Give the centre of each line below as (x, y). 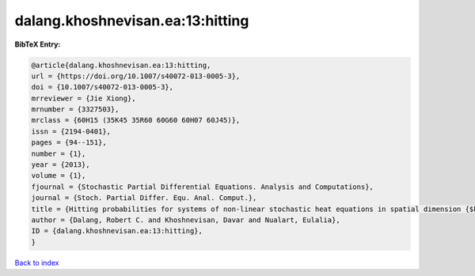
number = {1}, (59, 153)
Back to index (37, 263)
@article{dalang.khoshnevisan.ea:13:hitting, (121, 65)
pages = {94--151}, (69, 143)
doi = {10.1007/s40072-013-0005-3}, (103, 87)
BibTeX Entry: (38, 44)
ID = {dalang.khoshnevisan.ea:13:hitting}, (117, 231)
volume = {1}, (59, 176)
